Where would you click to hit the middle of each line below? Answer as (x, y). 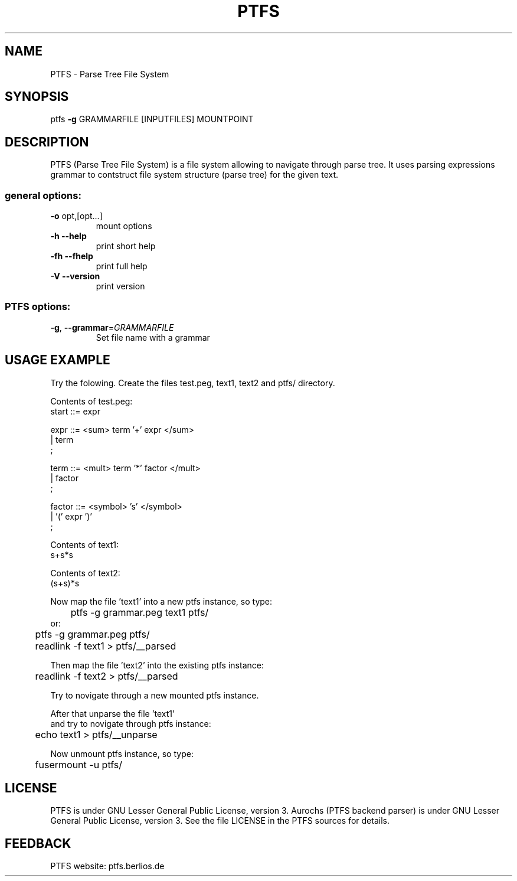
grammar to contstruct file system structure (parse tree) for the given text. (194, 175)
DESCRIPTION (47, 142)
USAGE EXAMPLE (58, 360)
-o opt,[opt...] (76, 216)
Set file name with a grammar (153, 337)
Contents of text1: (84, 544)
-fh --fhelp (72, 256)
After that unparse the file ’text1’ (112, 713)
